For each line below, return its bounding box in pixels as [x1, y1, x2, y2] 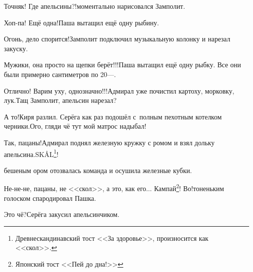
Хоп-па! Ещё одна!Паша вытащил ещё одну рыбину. [4, 17, 159, 27]
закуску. [4, 43, 28, 53]
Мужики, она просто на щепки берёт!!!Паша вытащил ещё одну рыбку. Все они [4, 59, 241, 70]
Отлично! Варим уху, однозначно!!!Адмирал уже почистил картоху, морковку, [4, 85, 235, 96]
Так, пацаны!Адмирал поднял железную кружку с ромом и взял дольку [4, 137, 215, 147]
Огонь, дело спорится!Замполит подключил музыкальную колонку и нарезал [4, 34, 231, 44]
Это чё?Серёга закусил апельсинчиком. [4, 209, 120, 219]
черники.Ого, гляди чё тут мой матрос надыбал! [4, 121, 146, 131]
